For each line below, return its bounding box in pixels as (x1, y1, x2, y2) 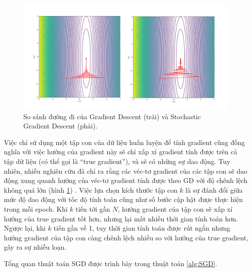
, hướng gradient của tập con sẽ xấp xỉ (118, 203, 233, 214)
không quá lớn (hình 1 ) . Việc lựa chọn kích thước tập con (4, 184, 178, 195)
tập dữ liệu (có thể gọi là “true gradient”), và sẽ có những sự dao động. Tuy (4, 156, 231, 166)
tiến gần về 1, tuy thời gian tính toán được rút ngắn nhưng (53, 223, 230, 233)
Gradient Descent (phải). (23, 121, 98, 131)
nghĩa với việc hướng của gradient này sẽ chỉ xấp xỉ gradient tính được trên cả (4, 146, 237, 157)
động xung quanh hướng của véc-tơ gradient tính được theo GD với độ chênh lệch (4, 175, 248, 185)
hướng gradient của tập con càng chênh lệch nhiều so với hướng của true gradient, (4, 232, 249, 242)
